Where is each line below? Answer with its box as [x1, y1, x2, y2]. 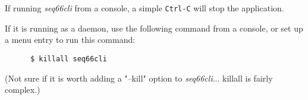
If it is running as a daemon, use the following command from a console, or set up [5, 21, 303, 34]
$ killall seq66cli [30, 54, 107, 63]
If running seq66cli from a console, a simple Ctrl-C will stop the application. [5, 2, 284, 14]
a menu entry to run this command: [5, 33, 136, 46]
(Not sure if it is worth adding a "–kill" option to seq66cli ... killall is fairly [5, 71, 273, 84]
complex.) [5, 83, 40, 96]
